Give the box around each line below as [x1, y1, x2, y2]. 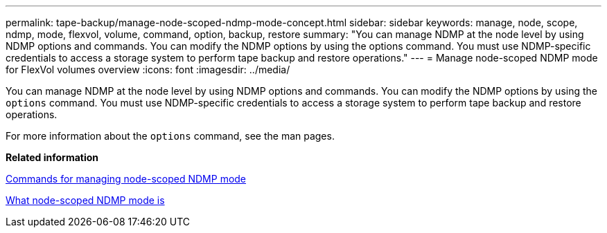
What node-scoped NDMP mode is [6, 194, 165, 206]
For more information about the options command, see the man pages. [6, 130, 335, 142]
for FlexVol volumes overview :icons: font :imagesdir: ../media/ [6, 64, 290, 75]
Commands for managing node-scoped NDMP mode [6, 173, 247, 185]
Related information [6, 151, 99, 163]
